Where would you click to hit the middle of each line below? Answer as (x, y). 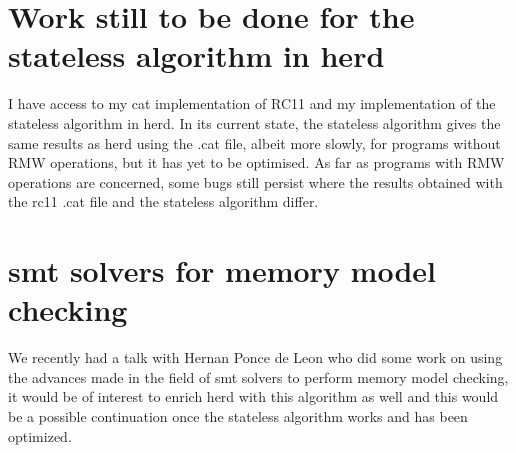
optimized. (40, 435)
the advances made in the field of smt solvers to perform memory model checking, (258, 376)
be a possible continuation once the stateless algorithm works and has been (238, 415)
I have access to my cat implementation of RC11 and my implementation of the (252, 103)
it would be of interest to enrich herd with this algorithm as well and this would (253, 396)
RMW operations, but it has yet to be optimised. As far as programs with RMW (256, 162)
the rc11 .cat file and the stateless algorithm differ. (163, 201)
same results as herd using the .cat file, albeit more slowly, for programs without (254, 142)
